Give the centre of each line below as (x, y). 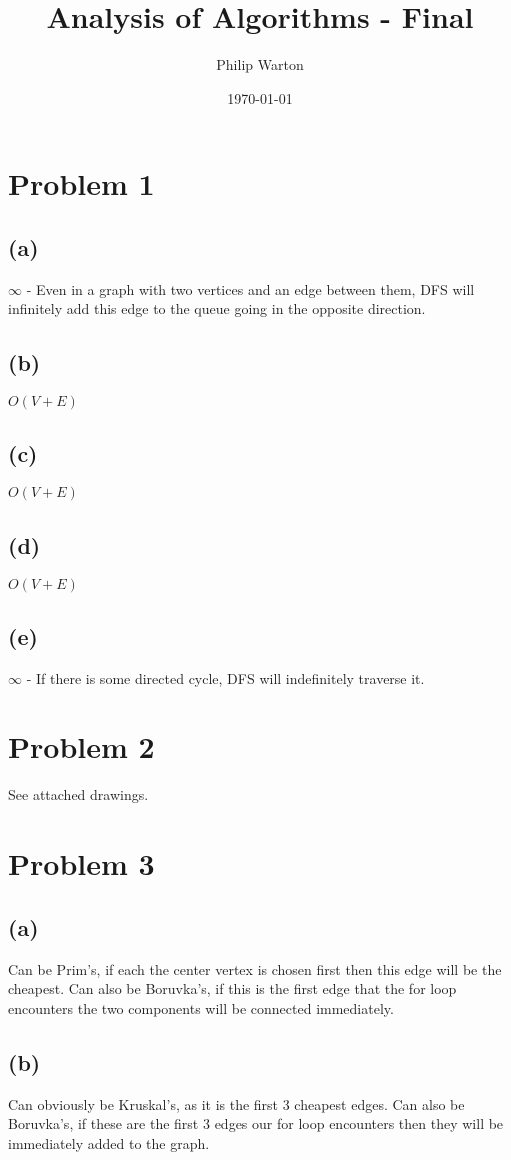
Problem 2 (81, 746)
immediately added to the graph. (109, 1142)
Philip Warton (260, 64)
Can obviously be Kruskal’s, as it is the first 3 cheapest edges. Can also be (236, 1103)
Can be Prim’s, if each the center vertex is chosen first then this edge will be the (255, 968)
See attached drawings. (78, 794)
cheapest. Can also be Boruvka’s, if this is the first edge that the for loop (232, 988)
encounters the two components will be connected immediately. (201, 1007)
